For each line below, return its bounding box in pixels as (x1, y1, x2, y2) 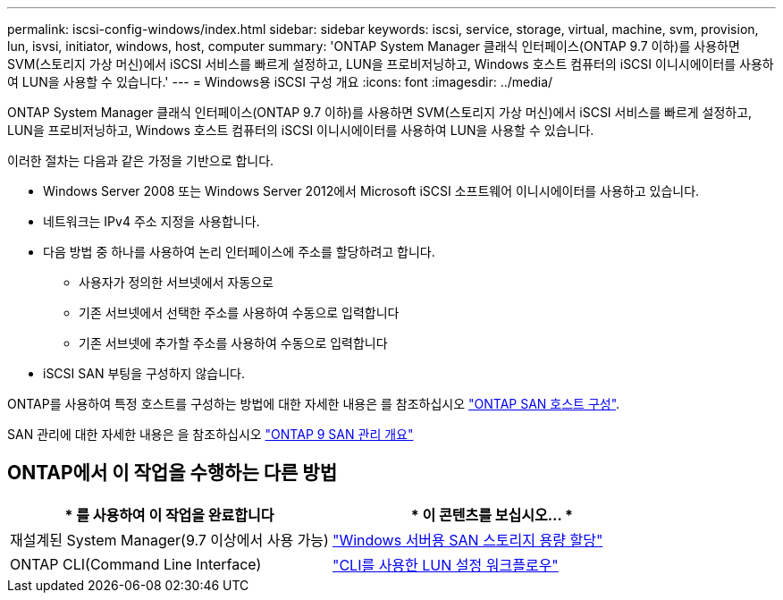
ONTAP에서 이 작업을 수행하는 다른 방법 (7, 461, 337, 485)
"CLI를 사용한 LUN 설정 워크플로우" (332, 555, 559, 574)
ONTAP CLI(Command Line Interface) (10, 554, 262, 573)
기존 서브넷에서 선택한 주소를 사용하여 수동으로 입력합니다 (79, 305, 400, 320)
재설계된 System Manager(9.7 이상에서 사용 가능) (10, 530, 329, 549)
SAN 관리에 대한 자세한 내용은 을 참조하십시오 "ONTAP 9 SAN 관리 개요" (7, 427, 414, 442)
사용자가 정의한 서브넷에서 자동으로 (79, 275, 274, 290)
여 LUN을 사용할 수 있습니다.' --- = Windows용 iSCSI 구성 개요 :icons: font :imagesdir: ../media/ (7, 74, 553, 89)
